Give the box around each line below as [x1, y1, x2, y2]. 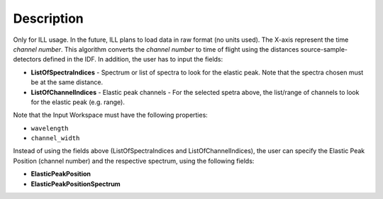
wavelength [30, 124, 69, 132]
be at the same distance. [30, 78, 103, 86]
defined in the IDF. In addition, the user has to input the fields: [43, 55, 223, 64]
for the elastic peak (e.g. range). [30, 98, 126, 106]
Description [13, 11, 84, 26]
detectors [13, 55, 42, 64]
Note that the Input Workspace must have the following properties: [13, 110, 209, 120]
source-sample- [300, 45, 348, 53]
